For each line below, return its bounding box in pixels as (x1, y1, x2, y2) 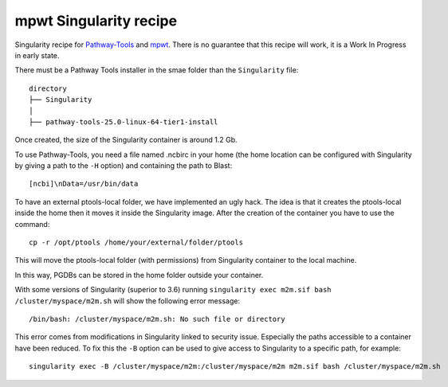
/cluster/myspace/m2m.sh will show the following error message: (14, 295, 241, 306)
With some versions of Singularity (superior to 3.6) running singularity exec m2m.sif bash (14, 285, 332, 295)
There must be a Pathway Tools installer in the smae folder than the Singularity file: (14, 65, 299, 75)
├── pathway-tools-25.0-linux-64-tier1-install (29, 117, 218, 127)
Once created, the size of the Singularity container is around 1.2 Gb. (14, 135, 238, 145)
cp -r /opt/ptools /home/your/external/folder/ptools (29, 238, 243, 247)
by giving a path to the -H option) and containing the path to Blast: (14, 161, 233, 170)
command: (14, 219, 50, 229)
